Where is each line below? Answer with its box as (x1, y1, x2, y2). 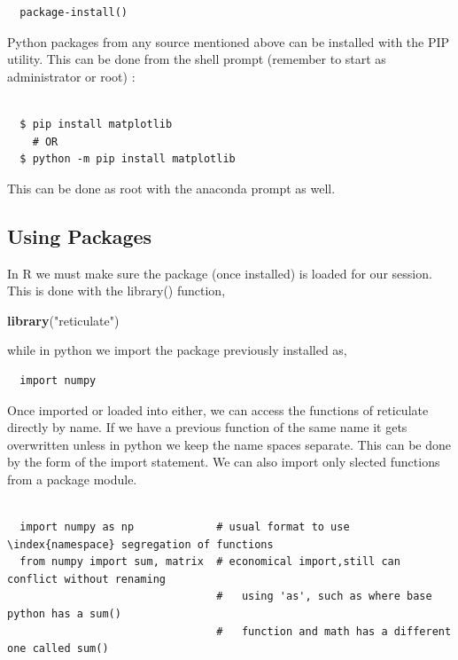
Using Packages (7, 222, 152, 249)
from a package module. (7, 469, 137, 488)
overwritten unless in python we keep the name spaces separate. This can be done (7, 435, 452, 453)
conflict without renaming (7, 572, 166, 585)
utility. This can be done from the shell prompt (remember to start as (7, 50, 386, 68)
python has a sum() (7, 608, 121, 621)
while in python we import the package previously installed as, (7, 341, 347, 359)
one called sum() (7, 642, 109, 656)
